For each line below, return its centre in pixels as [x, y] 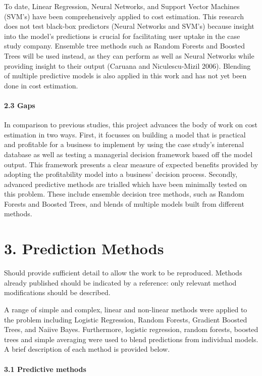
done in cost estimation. [41, 85]
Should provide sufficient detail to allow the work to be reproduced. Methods [123, 273]
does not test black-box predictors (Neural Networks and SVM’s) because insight [129, 26]
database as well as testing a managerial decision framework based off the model [128, 154]
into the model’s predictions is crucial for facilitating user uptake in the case [122, 36]
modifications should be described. [57, 292]
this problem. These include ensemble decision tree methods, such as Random [124, 194]
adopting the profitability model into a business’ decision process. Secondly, [121, 174]
